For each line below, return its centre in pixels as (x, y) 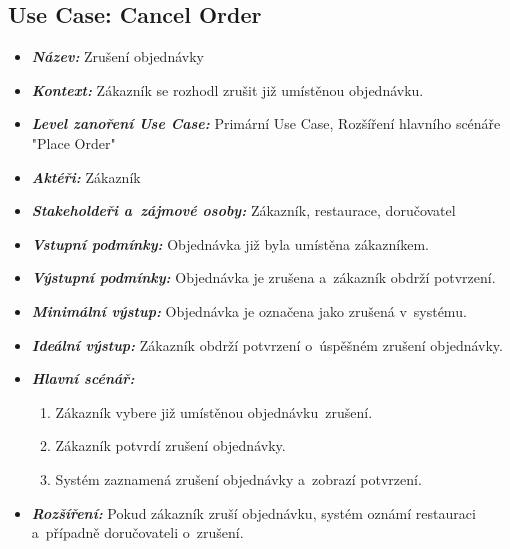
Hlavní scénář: (83, 378)
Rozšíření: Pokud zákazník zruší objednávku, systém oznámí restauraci (253, 512)
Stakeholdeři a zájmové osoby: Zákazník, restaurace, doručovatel (243, 210)
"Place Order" (73, 142)
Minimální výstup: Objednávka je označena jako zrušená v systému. (249, 310)
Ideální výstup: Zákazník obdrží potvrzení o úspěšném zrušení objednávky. (267, 344)
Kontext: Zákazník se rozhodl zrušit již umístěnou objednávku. (227, 89)
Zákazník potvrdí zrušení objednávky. (170, 445)
